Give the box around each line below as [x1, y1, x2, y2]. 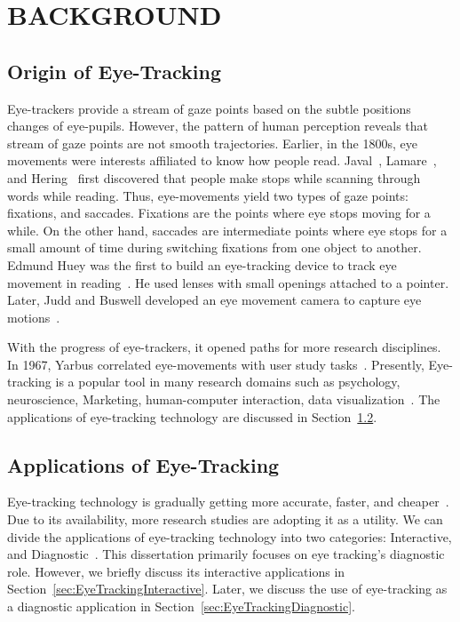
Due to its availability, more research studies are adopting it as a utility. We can [7, 510, 443, 529]
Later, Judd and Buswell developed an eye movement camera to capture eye [7, 291, 422, 309]
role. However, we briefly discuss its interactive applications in [7, 562, 345, 580]
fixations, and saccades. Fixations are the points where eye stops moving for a [7, 203, 431, 222]
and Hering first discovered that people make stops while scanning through [7, 168, 421, 187]
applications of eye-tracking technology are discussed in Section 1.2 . [7, 407, 377, 426]
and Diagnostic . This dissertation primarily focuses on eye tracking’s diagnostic [7, 545, 445, 563]
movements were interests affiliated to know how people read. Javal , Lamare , [7, 151, 437, 170]
